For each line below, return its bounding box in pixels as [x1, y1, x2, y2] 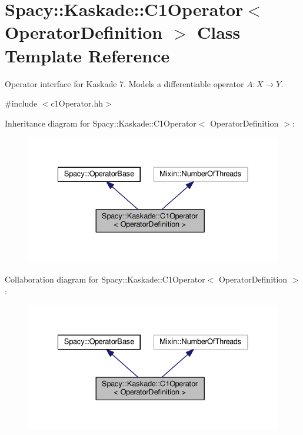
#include [5, 97, 38, 109]
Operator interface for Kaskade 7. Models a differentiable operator [5, 77, 244, 89]
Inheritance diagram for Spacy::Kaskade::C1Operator [5, 117, 197, 129]
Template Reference [5, 43, 170, 67]
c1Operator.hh [51, 97, 103, 109]
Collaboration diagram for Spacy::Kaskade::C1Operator [5, 273, 205, 285]
